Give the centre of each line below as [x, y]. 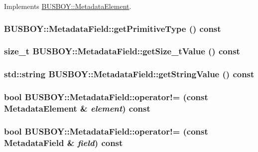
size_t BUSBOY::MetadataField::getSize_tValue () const [122, 51]
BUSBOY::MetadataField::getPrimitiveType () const [113, 28]
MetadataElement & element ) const [77, 108]
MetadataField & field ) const [64, 142]
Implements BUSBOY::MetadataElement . [68, 6]
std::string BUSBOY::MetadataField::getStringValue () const [129, 74]
